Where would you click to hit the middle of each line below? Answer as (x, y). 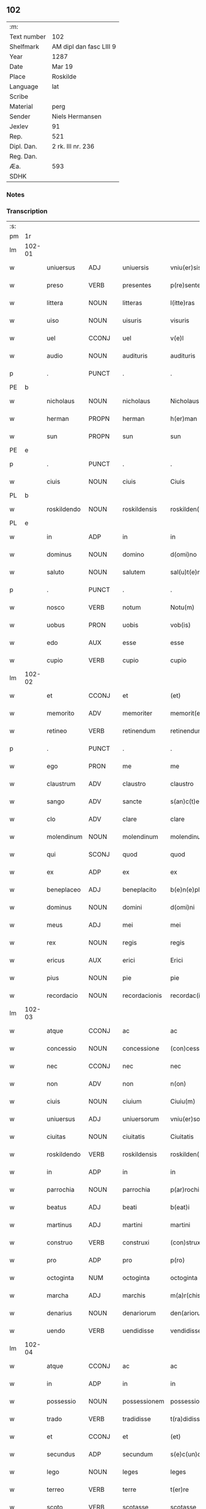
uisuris (132, 320)
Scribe (19, 96)
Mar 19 (63, 66)
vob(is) (181, 625)
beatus (57, 1207)
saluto (55, 572)
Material (21, 106)
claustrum (61, 784)
